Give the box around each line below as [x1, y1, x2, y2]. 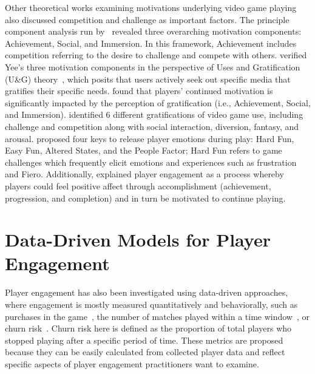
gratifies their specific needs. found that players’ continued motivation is [5, 84, 273, 97]
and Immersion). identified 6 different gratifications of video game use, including [5, 108, 303, 121]
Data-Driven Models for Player [5, 227, 271, 252]
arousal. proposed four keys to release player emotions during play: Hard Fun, [5, 132, 294, 144]
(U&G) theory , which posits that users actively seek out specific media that [5, 72, 291, 85]
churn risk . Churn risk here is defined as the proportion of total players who [5, 322, 292, 335]
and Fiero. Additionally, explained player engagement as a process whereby [5, 168, 284, 180]
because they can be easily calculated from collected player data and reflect [5, 345, 285, 358]
